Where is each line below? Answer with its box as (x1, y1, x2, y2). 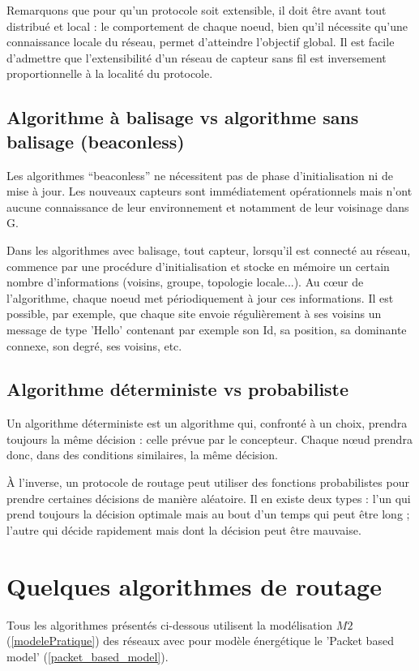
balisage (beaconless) (6, 128, 185, 153)
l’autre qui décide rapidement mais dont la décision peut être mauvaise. (6, 521, 361, 538)
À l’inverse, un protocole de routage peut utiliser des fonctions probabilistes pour (6, 474, 409, 491)
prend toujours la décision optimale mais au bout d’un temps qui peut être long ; (6, 505, 410, 523)
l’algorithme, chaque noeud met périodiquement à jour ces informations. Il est (6, 289, 394, 306)
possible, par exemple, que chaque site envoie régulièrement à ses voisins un (6, 305, 382, 322)
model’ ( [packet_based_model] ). (6, 647, 169, 665)
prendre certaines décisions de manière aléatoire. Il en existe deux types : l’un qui (6, 489, 411, 506)
